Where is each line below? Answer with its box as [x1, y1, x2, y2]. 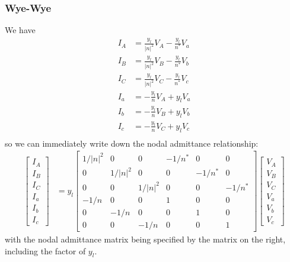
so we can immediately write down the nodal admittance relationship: [5, 137, 259, 149]
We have [5, 24, 36, 36]
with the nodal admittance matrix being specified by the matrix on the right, [5, 232, 286, 245]
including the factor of [5, 244, 86, 257]
